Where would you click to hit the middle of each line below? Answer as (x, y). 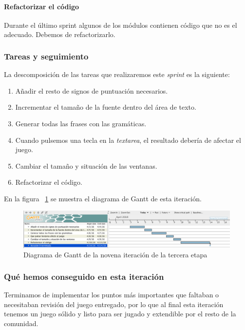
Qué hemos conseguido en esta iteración (84, 276)
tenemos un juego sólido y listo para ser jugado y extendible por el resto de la (120, 314)
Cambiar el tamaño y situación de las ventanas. (86, 165)
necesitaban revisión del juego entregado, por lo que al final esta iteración (114, 304)
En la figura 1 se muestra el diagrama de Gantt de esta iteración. (103, 198)
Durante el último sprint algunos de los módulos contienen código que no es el (121, 25)
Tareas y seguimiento (46, 56)
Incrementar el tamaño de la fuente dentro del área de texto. (106, 107)
